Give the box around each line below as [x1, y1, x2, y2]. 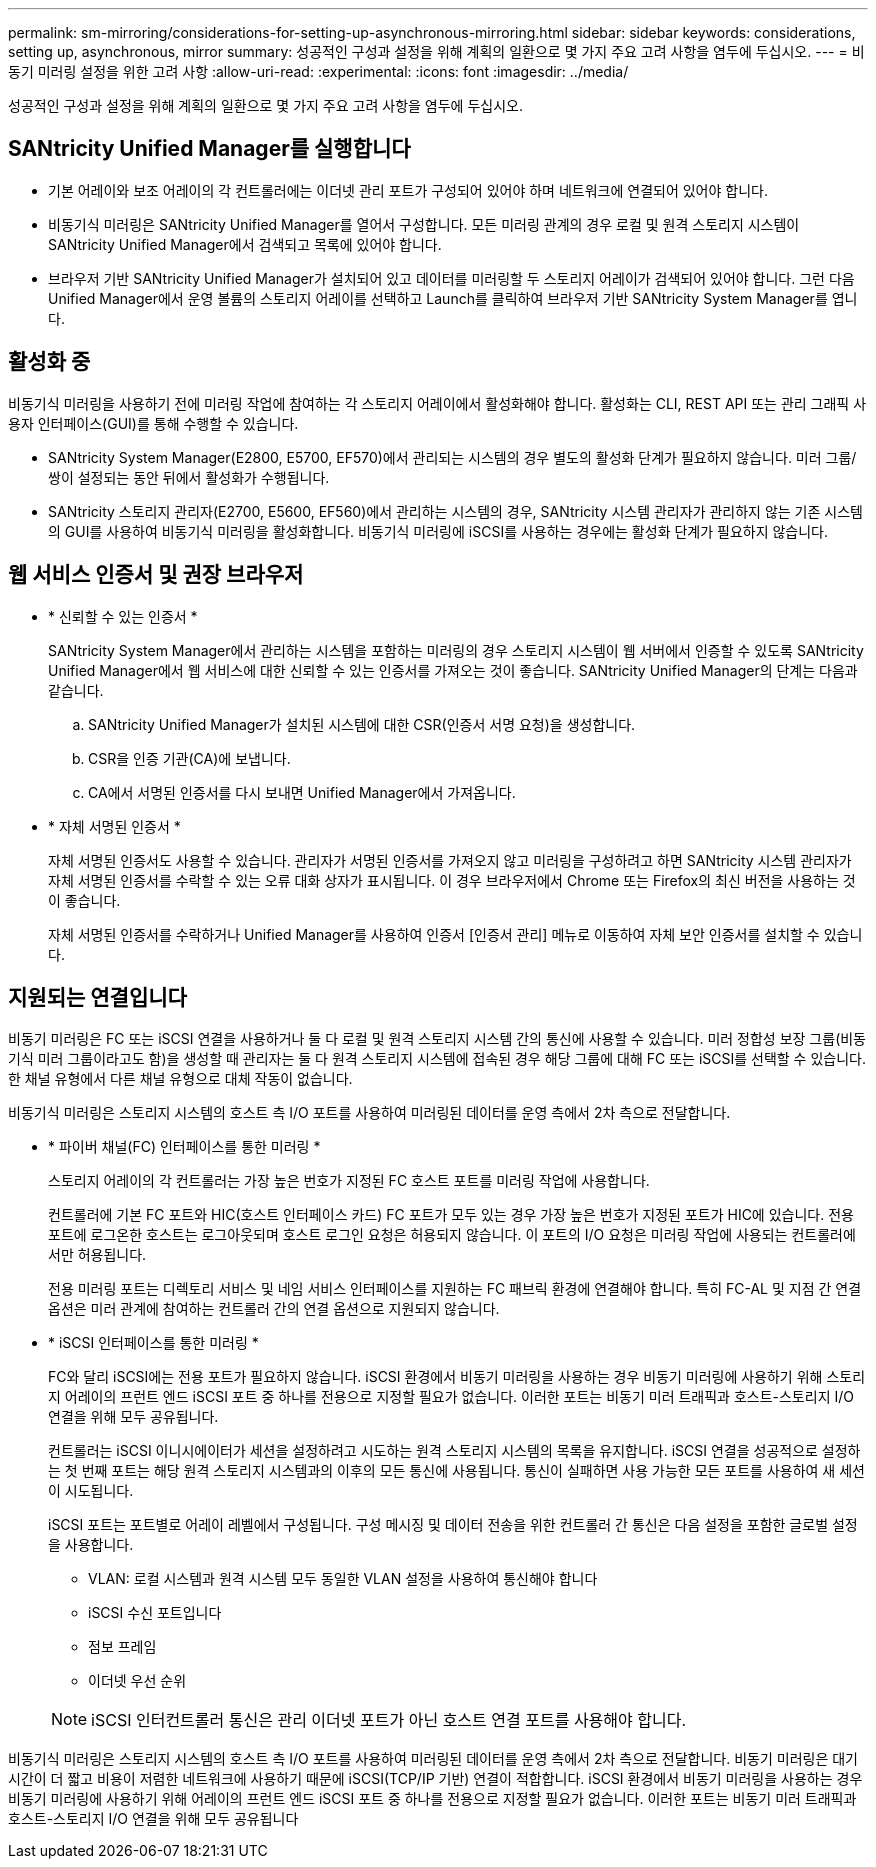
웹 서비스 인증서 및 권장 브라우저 [8, 562, 304, 588]
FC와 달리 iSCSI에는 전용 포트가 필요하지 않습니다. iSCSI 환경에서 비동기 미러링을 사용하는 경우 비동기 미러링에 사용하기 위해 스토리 [48, 1368, 866, 1386]
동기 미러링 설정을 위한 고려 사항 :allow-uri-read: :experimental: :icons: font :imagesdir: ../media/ [8, 63, 629, 80]
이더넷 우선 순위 [88, 1672, 187, 1690]
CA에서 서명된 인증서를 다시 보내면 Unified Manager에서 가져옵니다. [88, 783, 516, 801]
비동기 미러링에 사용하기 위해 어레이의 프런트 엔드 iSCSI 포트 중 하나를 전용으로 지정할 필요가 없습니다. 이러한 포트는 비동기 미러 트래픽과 [8, 1790, 857, 1808]
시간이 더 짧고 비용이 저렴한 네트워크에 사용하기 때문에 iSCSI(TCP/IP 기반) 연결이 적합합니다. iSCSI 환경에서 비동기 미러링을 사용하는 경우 [8, 1770, 863, 1788]
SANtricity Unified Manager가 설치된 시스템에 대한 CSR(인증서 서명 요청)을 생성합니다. [88, 715, 636, 733]
